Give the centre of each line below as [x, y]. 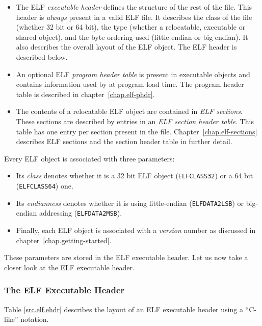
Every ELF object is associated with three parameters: [89, 158]
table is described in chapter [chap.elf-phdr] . [85, 94]
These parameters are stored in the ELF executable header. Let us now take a [126, 257]
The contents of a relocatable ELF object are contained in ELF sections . [129, 111]
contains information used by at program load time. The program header [130, 84]
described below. [42, 56]
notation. [35, 319]
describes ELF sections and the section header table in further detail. [124, 141]
